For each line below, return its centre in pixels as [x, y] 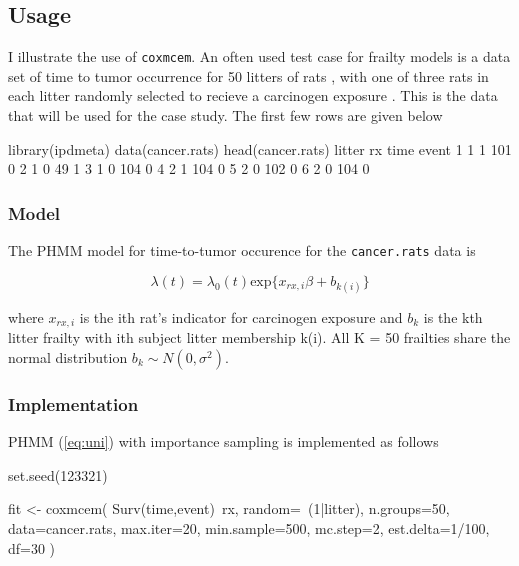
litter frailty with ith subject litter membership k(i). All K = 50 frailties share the [259, 337]
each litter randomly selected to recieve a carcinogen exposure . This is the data [253, 95]
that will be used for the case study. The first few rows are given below [225, 115]
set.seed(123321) [58, 474]
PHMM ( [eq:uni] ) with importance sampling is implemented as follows [223, 441]
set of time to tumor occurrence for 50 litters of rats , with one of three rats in [248, 75]
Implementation [73, 403]
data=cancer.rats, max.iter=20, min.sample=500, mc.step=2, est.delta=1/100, [249, 527]
